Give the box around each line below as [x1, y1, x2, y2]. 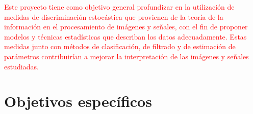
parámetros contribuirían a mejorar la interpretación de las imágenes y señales [4, 51, 249, 61]
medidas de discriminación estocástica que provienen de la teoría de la [4, 11, 223, 22]
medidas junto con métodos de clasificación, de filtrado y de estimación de [4, 41, 236, 52]
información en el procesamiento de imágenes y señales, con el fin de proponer [4, 21, 248, 32]
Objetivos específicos [4, 91, 152, 111]
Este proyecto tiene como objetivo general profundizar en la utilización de [4, 2, 235, 12]
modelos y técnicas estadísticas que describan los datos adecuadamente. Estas [4, 31, 247, 42]
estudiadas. [4, 61, 39, 71]
